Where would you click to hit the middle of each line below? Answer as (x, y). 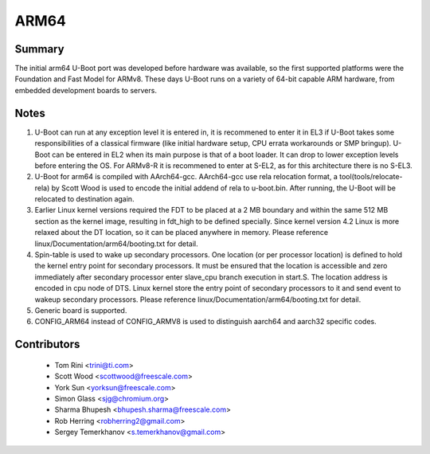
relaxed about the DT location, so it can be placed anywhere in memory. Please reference (182, 233)
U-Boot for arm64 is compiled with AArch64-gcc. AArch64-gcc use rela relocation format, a (186, 177)
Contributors (47, 344)
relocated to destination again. (84, 199)
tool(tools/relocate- (371, 177)
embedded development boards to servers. (86, 90)
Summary (39, 49)
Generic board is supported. (81, 310)
